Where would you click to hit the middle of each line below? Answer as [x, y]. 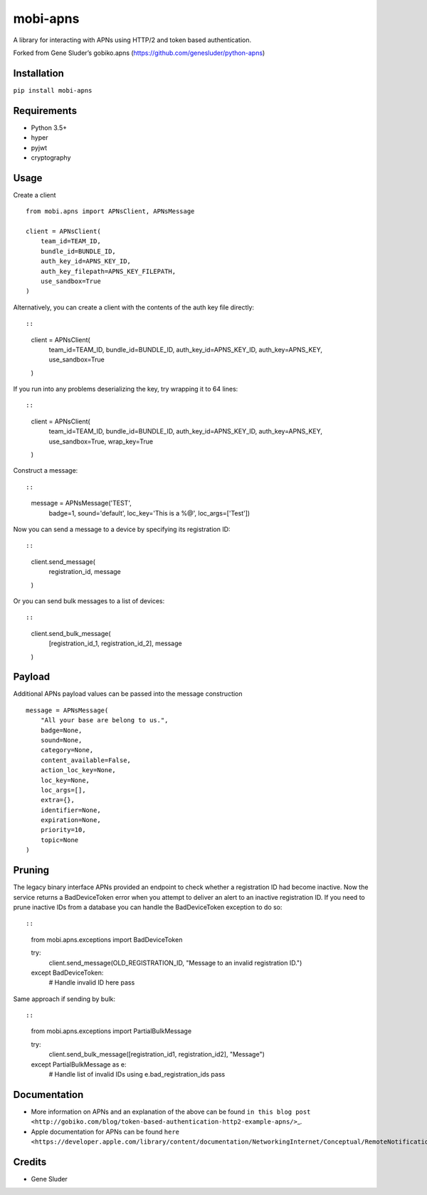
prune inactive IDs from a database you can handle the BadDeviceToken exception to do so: [148, 907]
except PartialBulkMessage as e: [79, 1064]
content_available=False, [86, 760]
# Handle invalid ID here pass [92, 983]
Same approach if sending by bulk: [64, 999]
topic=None [59, 840]
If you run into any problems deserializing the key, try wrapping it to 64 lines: [126, 389]
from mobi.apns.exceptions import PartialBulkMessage [111, 1031]
